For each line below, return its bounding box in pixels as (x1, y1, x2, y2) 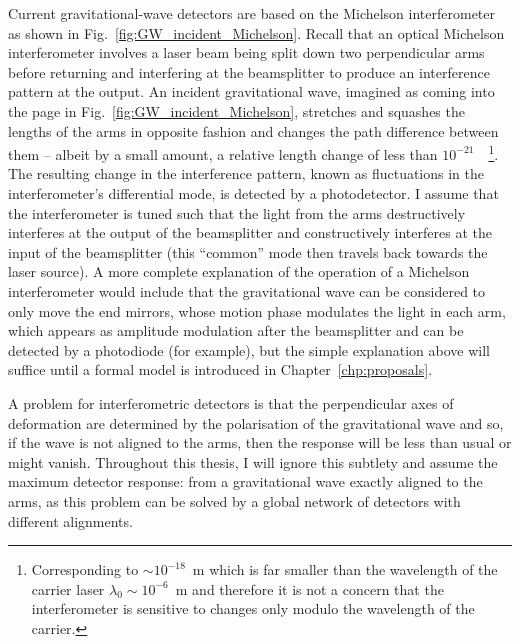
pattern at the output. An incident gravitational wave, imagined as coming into (8, 81, 495, 102)
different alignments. (8, 510, 133, 531)
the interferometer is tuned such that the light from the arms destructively (8, 202, 466, 223)
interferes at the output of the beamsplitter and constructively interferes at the (8, 222, 492, 243)
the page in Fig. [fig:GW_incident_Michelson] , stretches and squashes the (8, 100, 465, 121)
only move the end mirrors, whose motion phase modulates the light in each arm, (8, 300, 506, 321)
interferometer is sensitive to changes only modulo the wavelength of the (31, 598, 475, 619)
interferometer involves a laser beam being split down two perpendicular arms (8, 42, 485, 63)
